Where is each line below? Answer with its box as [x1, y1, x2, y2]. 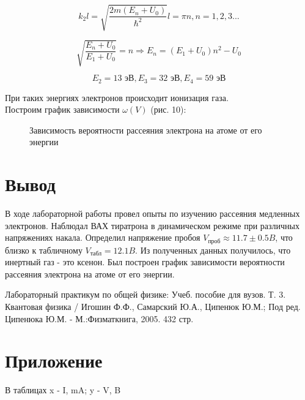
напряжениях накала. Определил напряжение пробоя [5, 231, 200, 244]
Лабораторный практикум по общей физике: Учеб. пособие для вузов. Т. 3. [5, 288, 286, 301]
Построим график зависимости [5, 103, 120, 116]
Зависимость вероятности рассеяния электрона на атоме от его [29, 123, 262, 136]
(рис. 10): [150, 103, 186, 116]
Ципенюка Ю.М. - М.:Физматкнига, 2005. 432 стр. [5, 312, 194, 325]
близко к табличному [5, 243, 83, 256]
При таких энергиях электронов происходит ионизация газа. [5, 91, 229, 104]
